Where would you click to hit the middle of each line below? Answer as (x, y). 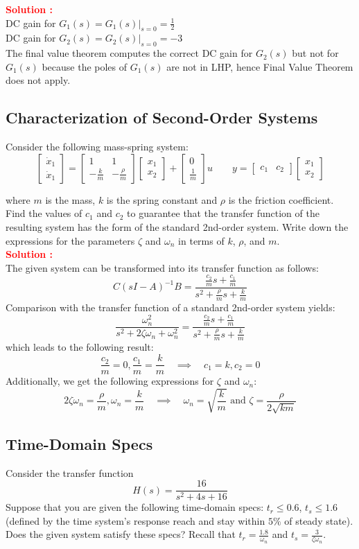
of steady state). (319, 520)
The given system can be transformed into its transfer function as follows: (162, 267)
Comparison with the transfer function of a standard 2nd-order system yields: (170, 307)
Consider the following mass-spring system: (97, 147)
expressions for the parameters (70, 240)
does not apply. (38, 80)
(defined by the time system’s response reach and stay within (135, 520)
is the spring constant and (162, 199)
